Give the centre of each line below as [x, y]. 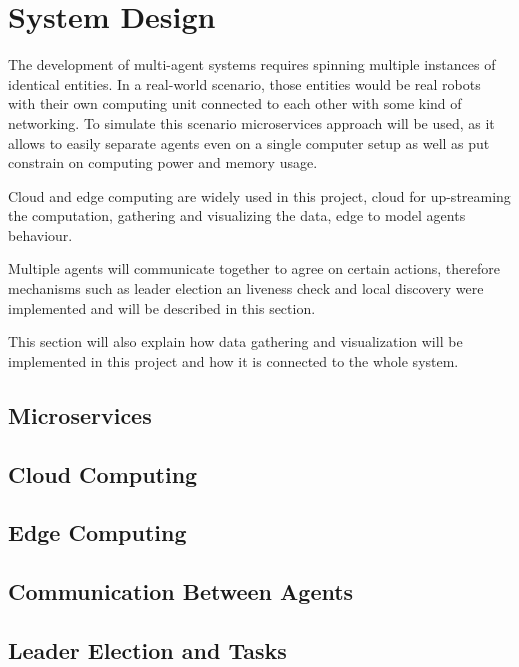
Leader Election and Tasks [147, 649]
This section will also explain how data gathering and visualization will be [235, 341]
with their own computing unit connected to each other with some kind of [235, 103]
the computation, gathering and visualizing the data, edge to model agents [237, 215]
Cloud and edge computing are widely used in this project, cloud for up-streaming [259, 195]
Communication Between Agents [181, 591]
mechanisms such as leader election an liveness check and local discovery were [246, 288]
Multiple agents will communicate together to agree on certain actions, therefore [254, 268]
